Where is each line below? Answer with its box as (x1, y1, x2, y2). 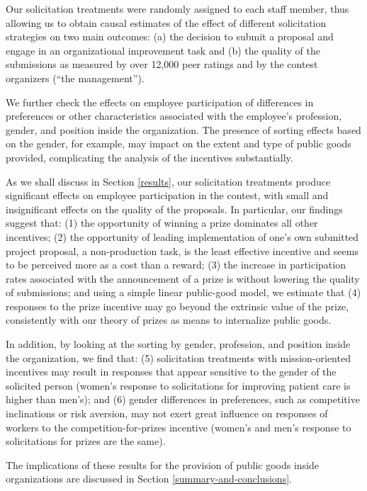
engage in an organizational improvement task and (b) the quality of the (6, 43, 320, 57)
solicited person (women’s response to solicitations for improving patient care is (6, 378, 351, 393)
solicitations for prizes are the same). (6, 434, 166, 448)
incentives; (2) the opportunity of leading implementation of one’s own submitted (6, 229, 359, 244)
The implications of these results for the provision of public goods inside (6, 457, 320, 472)
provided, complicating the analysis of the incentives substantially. (6, 149, 293, 164)
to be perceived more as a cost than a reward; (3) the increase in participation (6, 257, 346, 272)
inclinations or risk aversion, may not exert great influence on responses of (6, 406, 328, 421)
